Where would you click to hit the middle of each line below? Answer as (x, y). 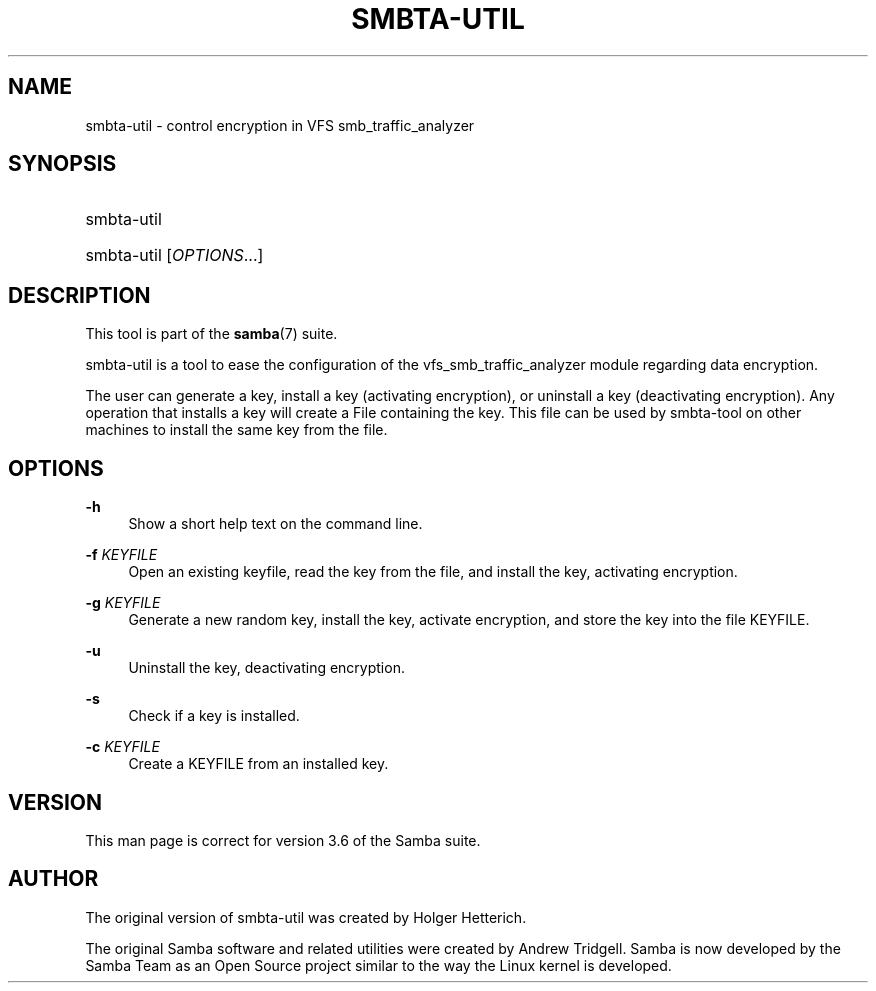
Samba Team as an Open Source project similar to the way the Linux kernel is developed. (378, 965)
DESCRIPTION (79, 295)
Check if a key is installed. (214, 716)
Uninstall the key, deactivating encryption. (266, 668)
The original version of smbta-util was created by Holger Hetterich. (306, 917)
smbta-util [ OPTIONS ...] (174, 255)
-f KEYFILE (121, 555)
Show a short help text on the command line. (275, 524)
